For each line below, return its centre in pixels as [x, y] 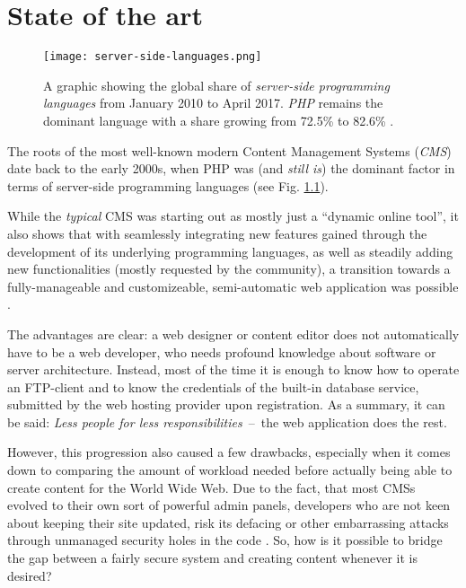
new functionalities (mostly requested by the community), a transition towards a [229, 269]
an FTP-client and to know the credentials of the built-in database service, [213, 386]
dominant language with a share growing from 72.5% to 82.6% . [219, 120]
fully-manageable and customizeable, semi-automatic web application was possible [233, 286]
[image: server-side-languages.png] [153, 57]
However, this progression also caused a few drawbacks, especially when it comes [229, 452]
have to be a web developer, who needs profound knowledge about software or [222, 351]
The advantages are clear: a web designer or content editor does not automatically [233, 333]
